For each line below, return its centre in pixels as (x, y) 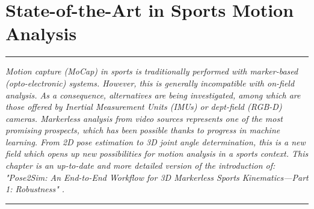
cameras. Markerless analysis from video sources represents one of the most (144, 118)
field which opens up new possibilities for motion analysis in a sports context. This (157, 153)
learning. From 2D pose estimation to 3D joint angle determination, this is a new (155, 141)
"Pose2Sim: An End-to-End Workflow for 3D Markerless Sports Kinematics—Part (157, 177)
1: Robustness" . (35, 189)
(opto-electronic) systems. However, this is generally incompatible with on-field (150, 83)
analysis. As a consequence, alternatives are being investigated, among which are (153, 95)
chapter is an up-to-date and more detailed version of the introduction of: (140, 165)
